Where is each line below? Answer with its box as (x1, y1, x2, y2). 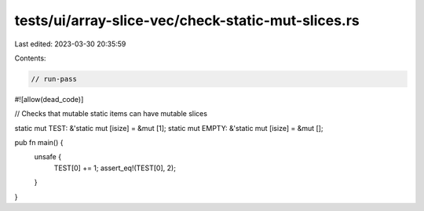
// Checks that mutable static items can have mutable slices (14, 109, 208, 118)
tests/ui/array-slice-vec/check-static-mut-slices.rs (14, 12, 360, 29)
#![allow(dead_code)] (14, 94, 84, 104)
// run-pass (31, 75, 78, 83)
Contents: (14, 53, 46, 63)
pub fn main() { (14, 138, 64, 147)
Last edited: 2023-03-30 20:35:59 (14, 39, 126, 49)
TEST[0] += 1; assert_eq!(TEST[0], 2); (53, 163, 177, 173)
